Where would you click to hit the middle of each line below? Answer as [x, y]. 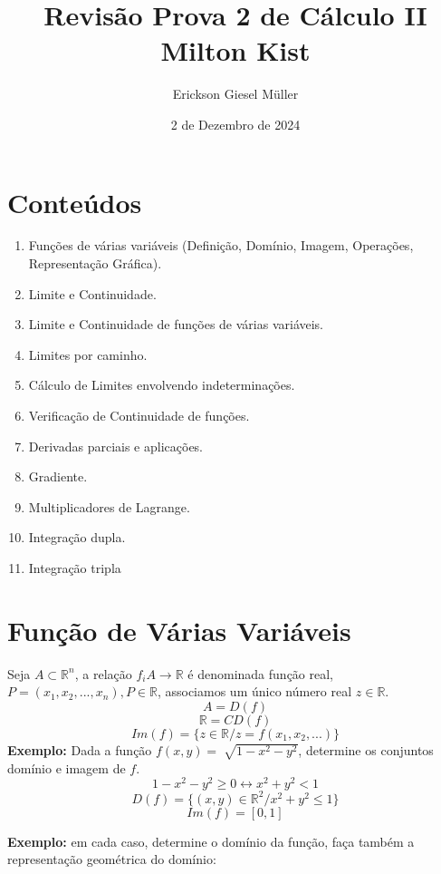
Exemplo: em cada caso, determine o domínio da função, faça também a [211, 841]
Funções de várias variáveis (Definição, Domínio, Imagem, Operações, [221, 245]
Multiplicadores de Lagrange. [109, 506]
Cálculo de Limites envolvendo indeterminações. [162, 385]
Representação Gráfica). [95, 263]
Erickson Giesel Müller [235, 94]
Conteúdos [75, 202]
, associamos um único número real [254, 691]
